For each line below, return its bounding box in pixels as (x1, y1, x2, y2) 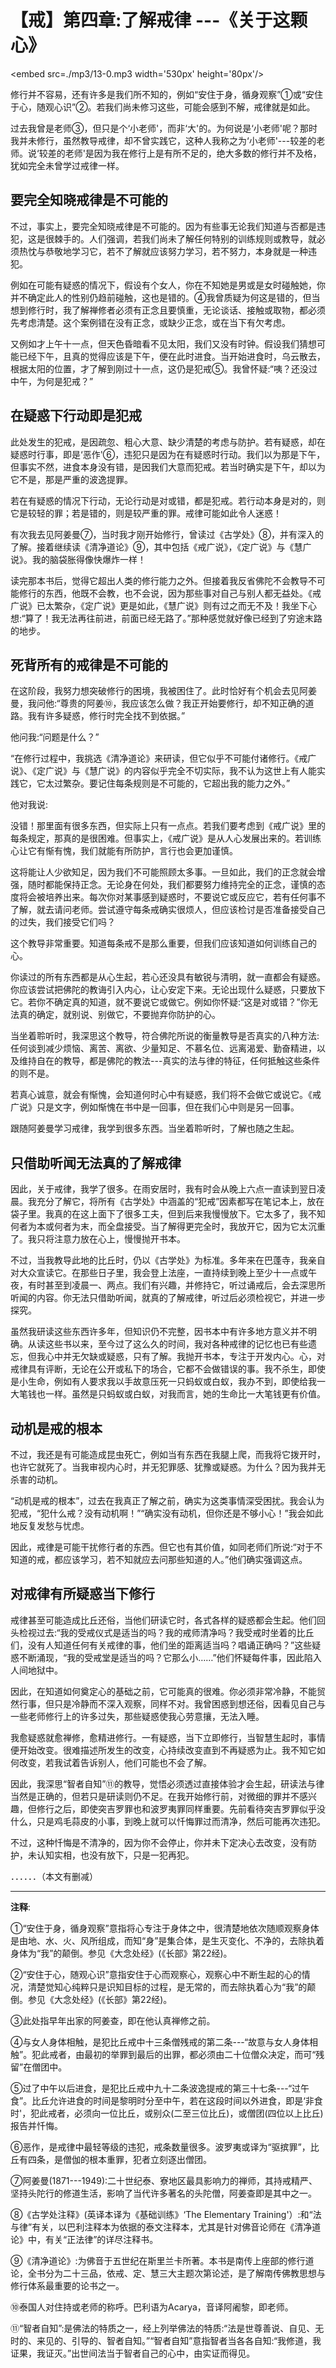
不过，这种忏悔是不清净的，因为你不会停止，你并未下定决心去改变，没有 (10, 1836, 308, 1848)
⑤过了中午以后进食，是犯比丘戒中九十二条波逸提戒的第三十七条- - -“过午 (10, 2082, 310, 2094)
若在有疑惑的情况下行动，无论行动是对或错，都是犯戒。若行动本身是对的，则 (10, 494, 326, 506)
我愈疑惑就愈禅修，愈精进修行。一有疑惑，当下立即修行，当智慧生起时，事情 (10, 1731, 326, 1743)
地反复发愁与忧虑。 (10, 1520, 90, 1531)
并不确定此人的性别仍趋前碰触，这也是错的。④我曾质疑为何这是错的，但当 (10, 291, 321, 303)
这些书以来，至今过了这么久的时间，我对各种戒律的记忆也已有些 (44, 1338, 308, 1350)
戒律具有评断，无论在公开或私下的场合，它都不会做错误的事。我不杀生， (10, 1363, 308, 1375)
